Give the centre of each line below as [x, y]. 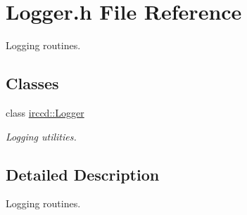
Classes [32, 83]
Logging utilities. [41, 136]
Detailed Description [83, 174]
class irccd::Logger [45, 112]
